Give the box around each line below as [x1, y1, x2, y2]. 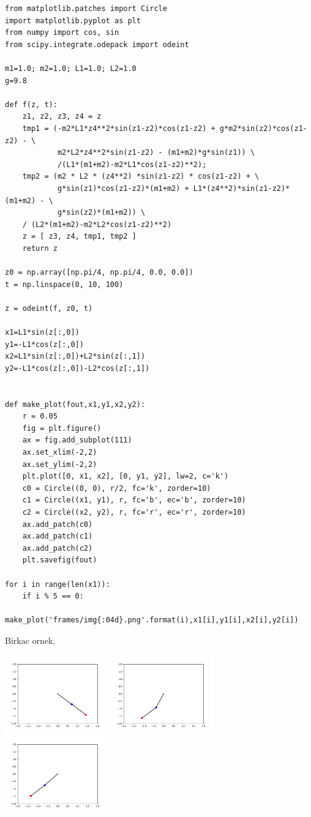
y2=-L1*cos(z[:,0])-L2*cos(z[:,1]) [5, 364, 150, 373]
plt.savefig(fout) [22, 556, 97, 565]
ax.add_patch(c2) [22, 543, 93, 553]
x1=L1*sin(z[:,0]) [5, 328, 80, 337]
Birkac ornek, [5, 633, 56, 646]
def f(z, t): [5, 100, 58, 109]
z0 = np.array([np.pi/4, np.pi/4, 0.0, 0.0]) [5, 268, 193, 277]
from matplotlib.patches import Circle [5, 4, 167, 13]
